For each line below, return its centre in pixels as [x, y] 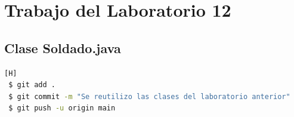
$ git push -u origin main [62, 108]
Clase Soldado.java [63, 47]
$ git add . [32, 85]
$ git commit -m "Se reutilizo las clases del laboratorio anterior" [149, 96]
